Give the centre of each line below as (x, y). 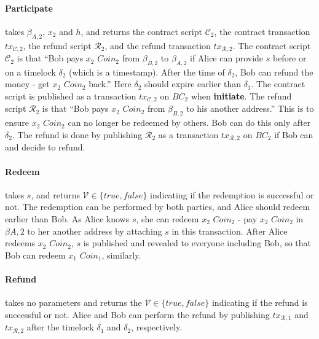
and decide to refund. (45, 147)
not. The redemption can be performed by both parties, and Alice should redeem (158, 207)
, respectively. (157, 327)
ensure (17, 123)
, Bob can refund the (274, 72)
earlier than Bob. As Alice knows (67, 218)
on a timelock (30, 72)
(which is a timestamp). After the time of (147, 72)
